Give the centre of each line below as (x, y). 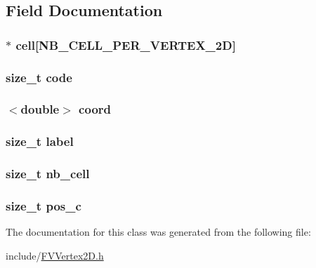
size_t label (40, 141)
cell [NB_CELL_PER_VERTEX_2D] (126, 45)
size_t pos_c (44, 205)
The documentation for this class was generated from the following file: (158, 232)
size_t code (39, 77)
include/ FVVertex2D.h (55, 255)
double (40, 109)
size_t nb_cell (48, 174)
